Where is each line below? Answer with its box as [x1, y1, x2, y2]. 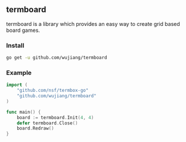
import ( [6, 82, 28, 88]
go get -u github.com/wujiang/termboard [6, 55, 108, 61]
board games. [6, 27, 40, 34]
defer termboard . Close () [17, 120, 78, 126]
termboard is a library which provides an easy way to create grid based [6, 20, 181, 27]
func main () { [6, 109, 41, 115]
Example [6, 68, 32, 77]
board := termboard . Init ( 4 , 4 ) [17, 114, 94, 120]
